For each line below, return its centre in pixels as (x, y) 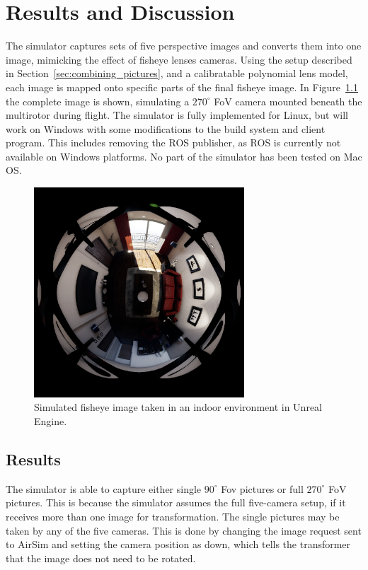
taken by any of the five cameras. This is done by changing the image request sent (184, 530)
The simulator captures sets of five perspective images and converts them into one (184, 46)
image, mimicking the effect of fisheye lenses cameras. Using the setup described (179, 59)
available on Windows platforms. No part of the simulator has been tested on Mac (184, 156)
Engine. (51, 421)
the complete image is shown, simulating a (98, 101)
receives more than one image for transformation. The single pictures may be (173, 517)
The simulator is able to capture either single (104, 488)
